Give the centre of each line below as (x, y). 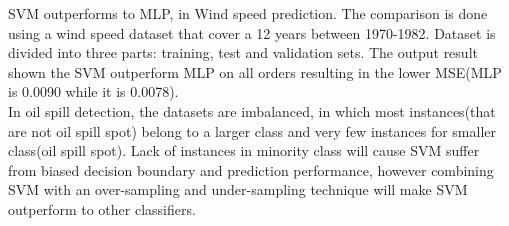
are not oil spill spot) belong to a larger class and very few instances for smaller (252, 130)
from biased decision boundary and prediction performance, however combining (251, 169)
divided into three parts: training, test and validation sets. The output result (243, 52)
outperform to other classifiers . (102, 208)
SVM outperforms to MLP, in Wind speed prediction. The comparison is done (248, 13)
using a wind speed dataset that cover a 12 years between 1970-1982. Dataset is (252, 32)
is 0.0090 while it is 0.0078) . (93, 91)
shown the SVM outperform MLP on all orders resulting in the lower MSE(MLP (255, 71)
